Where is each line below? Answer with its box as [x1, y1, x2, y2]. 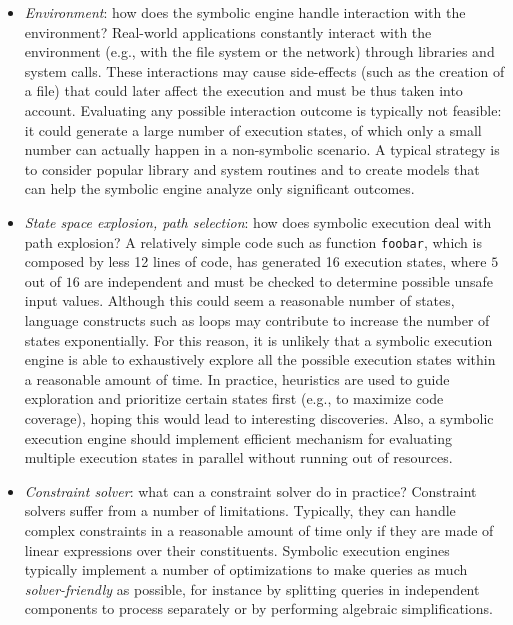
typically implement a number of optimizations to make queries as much [24, 559, 468, 580]
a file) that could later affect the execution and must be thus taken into [24, 80, 463, 101]
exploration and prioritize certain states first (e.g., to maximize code [24, 388, 444, 409]
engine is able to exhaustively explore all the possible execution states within [24, 349, 496, 370]
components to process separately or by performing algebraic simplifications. [24, 598, 493, 619]
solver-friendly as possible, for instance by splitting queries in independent [24, 578, 480, 599]
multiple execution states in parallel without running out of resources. [24, 447, 453, 468]
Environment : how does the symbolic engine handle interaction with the [24, 2, 466, 22]
